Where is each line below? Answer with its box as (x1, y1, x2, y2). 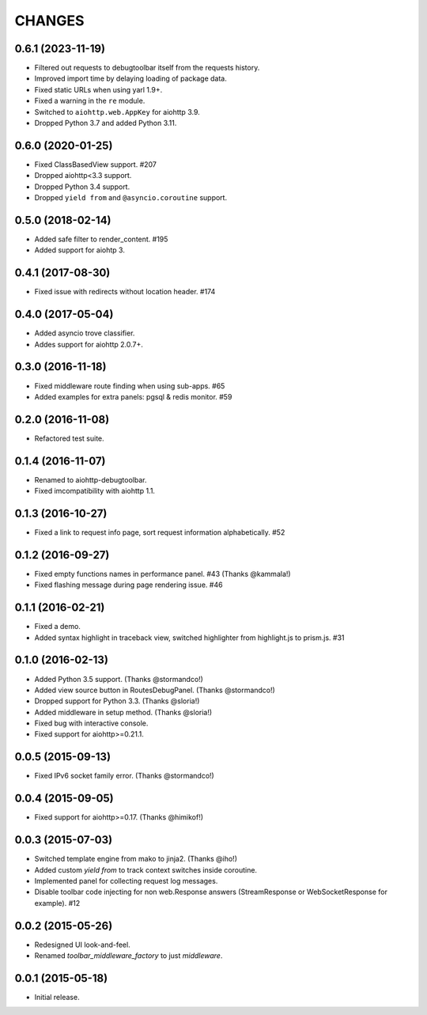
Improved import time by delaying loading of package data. (34, 74, 227, 83)
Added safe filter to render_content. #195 (34, 234, 168, 244)
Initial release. (34, 992, 80, 1002)
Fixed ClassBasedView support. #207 (34, 159, 157, 169)
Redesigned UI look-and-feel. (34, 940, 130, 949)
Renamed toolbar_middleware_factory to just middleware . (34, 951, 223, 960)
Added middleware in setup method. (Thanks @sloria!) (34, 707, 213, 717)
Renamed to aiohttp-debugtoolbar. (34, 475, 147, 484)
